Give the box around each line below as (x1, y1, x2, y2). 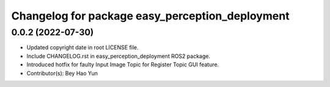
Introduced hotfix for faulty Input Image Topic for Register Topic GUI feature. (26, 61, 219, 68)
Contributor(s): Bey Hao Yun (26, 69, 98, 77)
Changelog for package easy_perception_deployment (11, 9, 290, 23)
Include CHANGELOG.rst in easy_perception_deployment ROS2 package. (26, 52, 211, 60)
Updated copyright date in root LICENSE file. (26, 44, 139, 51)
